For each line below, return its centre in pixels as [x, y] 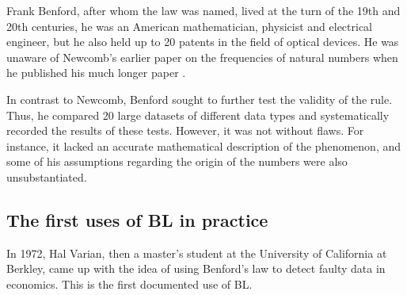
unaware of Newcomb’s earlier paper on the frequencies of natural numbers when [202, 57]
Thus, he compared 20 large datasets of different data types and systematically [198, 115]
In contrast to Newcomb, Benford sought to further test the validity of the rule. [200, 99]
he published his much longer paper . [96, 73]
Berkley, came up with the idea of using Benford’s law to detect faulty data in [196, 268]
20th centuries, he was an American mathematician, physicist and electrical [189, 26]
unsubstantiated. [47, 176]
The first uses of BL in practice [137, 219]
